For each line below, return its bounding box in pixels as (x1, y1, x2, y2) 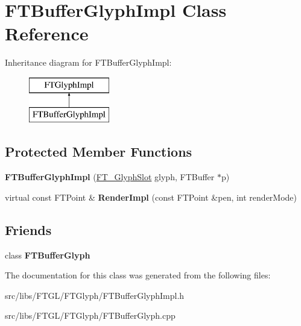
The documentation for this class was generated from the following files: (5, 269, 271, 281)
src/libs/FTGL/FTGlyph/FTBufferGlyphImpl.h (5, 289, 185, 301)
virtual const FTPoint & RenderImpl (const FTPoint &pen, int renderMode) (5, 190, 297, 203)
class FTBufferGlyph (5, 248, 90, 261)
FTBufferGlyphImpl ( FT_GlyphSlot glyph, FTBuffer (5, 171, 215, 183)
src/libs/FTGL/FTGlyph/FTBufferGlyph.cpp (5, 309, 176, 322)
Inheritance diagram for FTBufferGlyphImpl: (5, 56, 172, 69)
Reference (5, 21, 89, 46)
